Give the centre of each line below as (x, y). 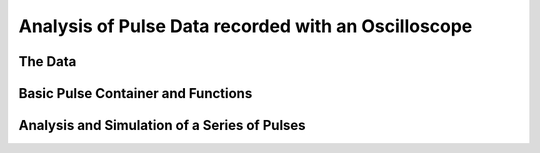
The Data (47, 61)
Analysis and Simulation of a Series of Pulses (162, 125)
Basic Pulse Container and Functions (135, 93)
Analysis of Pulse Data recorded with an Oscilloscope (245, 26)
